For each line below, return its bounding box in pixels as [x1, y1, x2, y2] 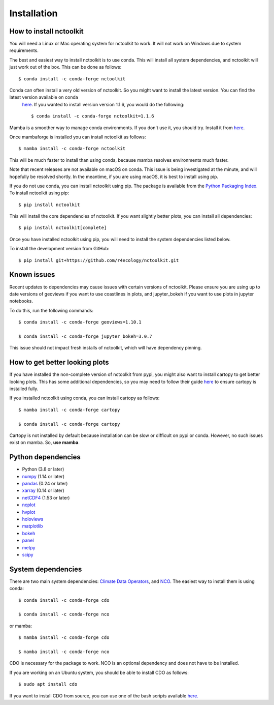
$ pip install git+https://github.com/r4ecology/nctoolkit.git [18, 257, 179, 263]
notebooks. [9, 298, 33, 304]
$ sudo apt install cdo [18, 682, 78, 687]
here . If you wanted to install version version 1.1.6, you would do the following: [22, 101, 185, 107]
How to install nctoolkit [9, 27, 84, 36]
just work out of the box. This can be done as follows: [9, 64, 122, 70]
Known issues [9, 270, 55, 279]
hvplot [22, 509, 36, 515]
